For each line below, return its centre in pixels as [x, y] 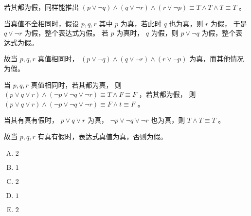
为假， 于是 [229, 23]
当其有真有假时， [31, 120]
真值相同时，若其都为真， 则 [76, 84]
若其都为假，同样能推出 [41, 7]
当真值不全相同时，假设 [41, 23]
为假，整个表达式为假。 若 [66, 33]
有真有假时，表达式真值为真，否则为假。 [102, 136]
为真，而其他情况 [217, 59]
